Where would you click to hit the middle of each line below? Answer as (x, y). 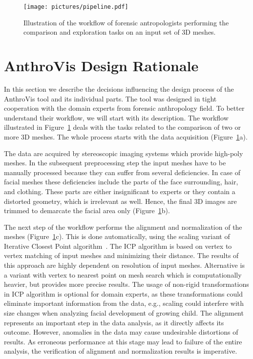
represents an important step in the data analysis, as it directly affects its (114, 322)
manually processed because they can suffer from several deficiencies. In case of (122, 172)
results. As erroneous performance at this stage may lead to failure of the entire (123, 341)
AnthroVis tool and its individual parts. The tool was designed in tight (110, 98)
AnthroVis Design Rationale (101, 66)
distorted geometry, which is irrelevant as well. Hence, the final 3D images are (120, 201)
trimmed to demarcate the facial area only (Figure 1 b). (87, 210)
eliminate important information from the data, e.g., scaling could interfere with (124, 303)
